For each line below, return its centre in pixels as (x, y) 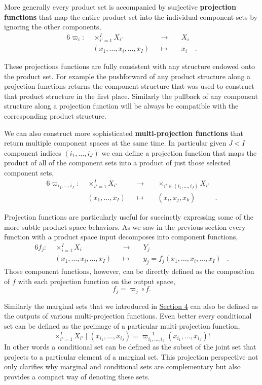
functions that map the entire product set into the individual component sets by (131, 16)
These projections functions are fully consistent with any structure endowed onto (129, 66)
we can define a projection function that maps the (179, 152)
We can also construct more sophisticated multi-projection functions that (124, 133)
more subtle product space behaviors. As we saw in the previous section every (125, 226)
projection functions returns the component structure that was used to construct (129, 86)
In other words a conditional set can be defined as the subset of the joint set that (130, 347)
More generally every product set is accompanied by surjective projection (120, 7)
